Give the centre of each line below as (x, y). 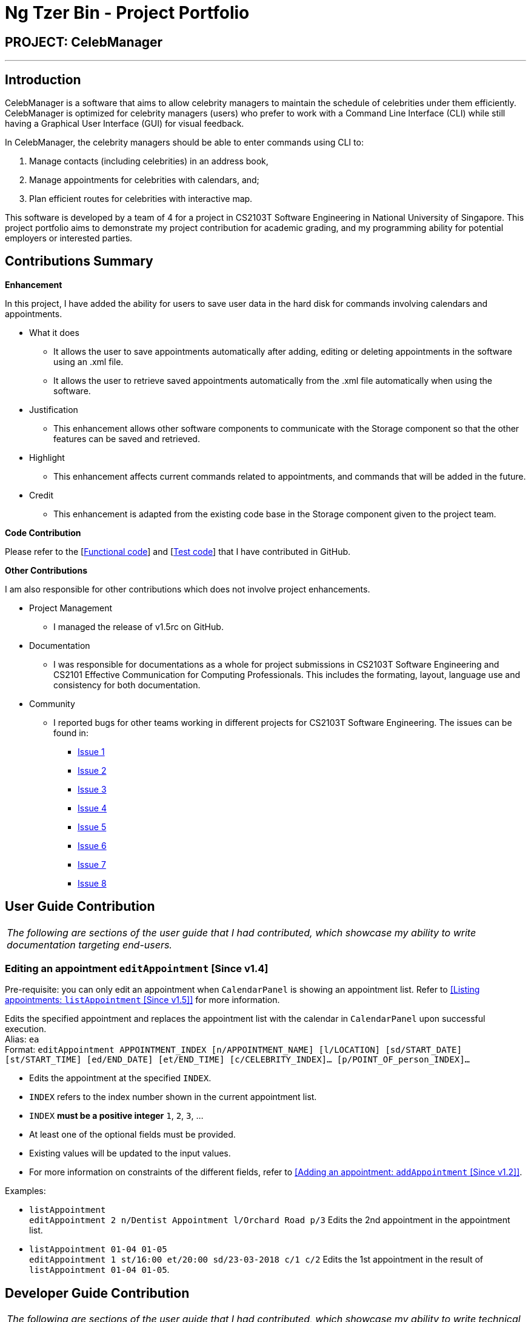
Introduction (43, 79)
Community (52, 703)
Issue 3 (92, 789)
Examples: (25, 1191)
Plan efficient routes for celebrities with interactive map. (141, 199)
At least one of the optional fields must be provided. (132, 1135)
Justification (54, 409)
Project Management (71, 608)
